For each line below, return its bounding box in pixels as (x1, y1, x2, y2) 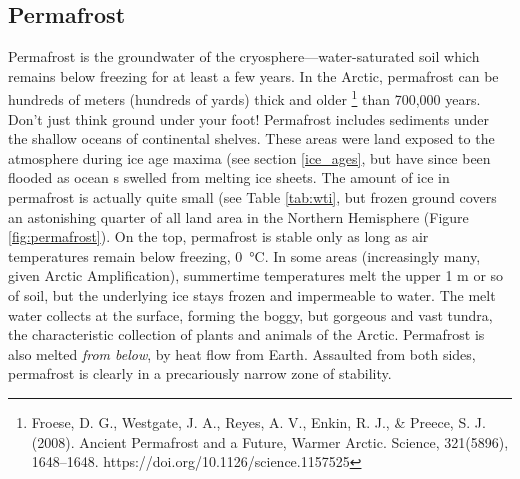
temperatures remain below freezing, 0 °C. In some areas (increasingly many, (8, 245, 481, 266)
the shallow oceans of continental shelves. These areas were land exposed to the (8, 128, 495, 149)
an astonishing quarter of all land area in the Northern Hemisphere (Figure (8, 206, 469, 227)
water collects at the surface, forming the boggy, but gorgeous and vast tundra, (8, 304, 493, 325)
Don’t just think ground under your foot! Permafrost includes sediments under (8, 108, 489, 129)
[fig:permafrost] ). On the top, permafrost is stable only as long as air (8, 226, 429, 247)
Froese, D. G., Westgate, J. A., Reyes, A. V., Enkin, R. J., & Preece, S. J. (31, 411, 486, 432)
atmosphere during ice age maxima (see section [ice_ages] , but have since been (8, 147, 491, 168)
